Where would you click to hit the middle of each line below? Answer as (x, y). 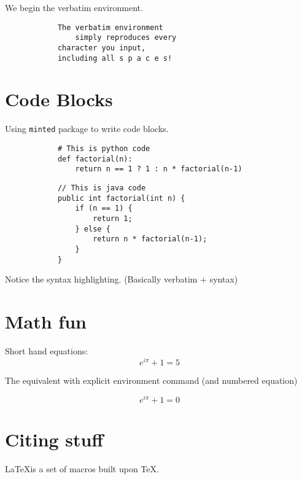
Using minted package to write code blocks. (87, 129)
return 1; (113, 218)
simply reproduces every (126, 38)
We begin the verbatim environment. (74, 7)
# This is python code (104, 149)
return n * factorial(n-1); (150, 239)
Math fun (46, 321)
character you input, (102, 48)
